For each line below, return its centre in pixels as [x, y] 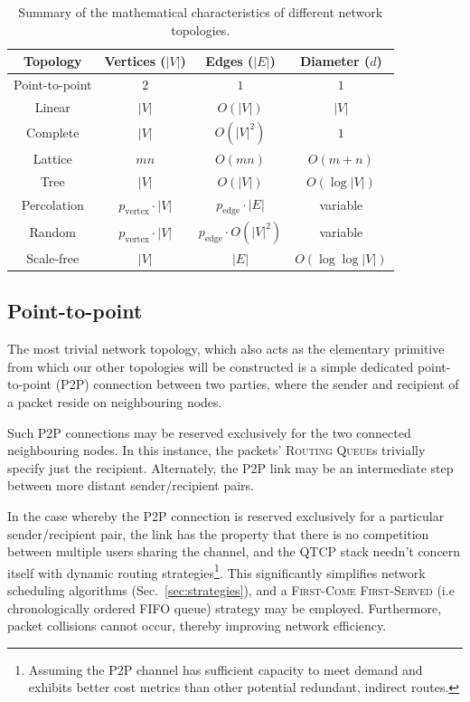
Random [53, 232]
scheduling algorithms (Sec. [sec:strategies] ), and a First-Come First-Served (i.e [231, 590]
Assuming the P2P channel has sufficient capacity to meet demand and [226, 669]
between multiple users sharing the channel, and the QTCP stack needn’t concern [234, 551]
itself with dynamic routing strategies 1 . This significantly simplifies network [216, 571]
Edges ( [230, 61]
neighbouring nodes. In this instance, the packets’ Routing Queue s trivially [216, 450]
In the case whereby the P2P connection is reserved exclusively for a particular [226, 516]
